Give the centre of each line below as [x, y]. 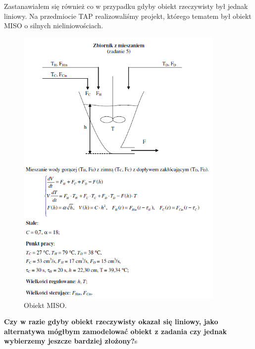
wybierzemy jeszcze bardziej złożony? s [71, 341]
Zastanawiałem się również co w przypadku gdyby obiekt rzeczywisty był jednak [126, 6]
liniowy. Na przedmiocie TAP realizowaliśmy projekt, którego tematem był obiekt [128, 16]
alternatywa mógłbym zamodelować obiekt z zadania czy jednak [116, 331]
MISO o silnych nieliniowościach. [54, 25]
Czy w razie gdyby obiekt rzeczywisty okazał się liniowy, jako [111, 322]
